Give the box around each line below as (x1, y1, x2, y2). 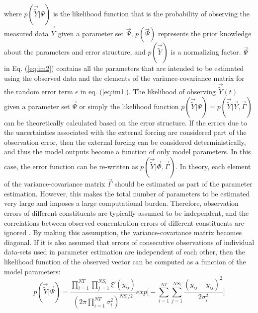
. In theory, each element (175, 161, 251, 172)
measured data (4, 28, 49, 39)
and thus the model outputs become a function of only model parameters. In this (4, 146, 251, 157)
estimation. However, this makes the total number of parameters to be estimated (4, 188, 250, 198)
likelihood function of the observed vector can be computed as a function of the (4, 256, 246, 266)
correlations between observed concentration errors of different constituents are (4, 217, 244, 228)
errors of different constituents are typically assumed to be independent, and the (4, 208, 249, 218)
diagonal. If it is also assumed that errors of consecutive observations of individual (4, 237, 255, 247)
